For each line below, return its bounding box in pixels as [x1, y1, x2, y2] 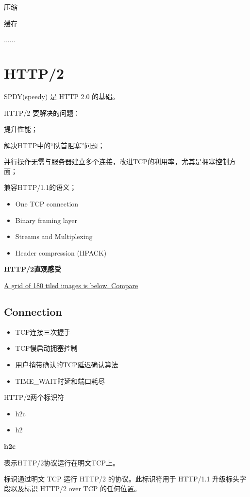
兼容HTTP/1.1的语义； [4, 182, 77, 192]
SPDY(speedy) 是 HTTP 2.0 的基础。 [4, 91, 119, 101]
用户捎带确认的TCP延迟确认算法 [15, 360, 118, 370]
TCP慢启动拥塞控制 [15, 343, 78, 353]
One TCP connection [15, 199, 79, 209]
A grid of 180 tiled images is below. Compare [4, 280, 138, 291]
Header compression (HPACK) [15, 247, 107, 257]
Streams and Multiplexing [15, 231, 93, 241]
